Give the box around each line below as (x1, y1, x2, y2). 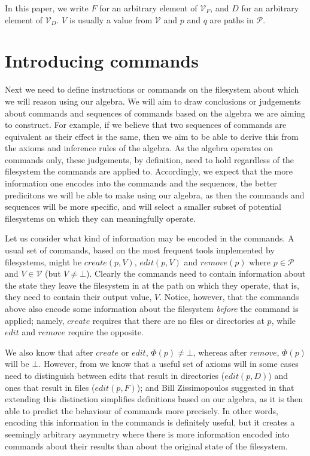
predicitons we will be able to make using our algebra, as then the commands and (5, 188, 305, 201)
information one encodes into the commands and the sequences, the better (5, 177, 277, 189)
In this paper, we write (5, 2, 89, 14)
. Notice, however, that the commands (159, 290, 299, 303)
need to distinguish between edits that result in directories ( (5, 369, 225, 381)
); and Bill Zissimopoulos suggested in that (136, 381, 294, 393)
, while (271, 314, 296, 326)
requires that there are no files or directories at (92, 314, 265, 326)
